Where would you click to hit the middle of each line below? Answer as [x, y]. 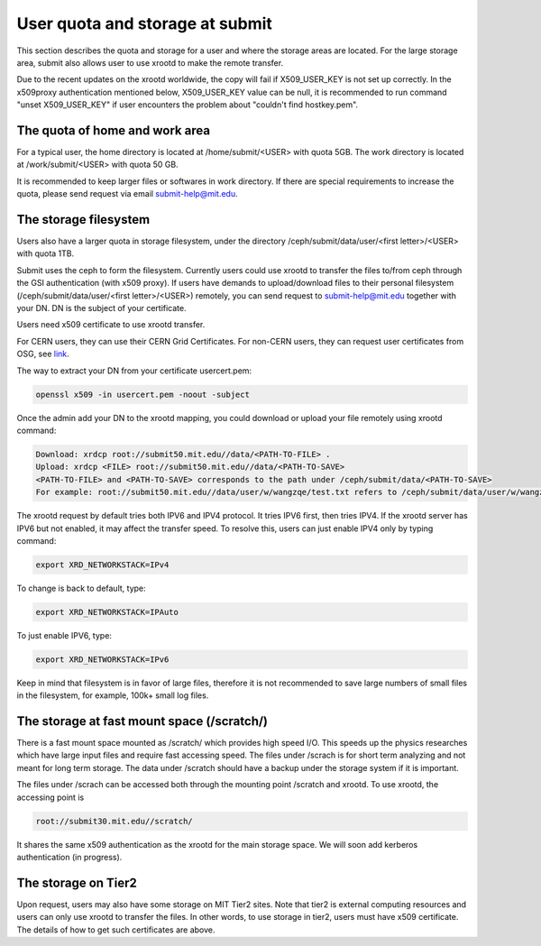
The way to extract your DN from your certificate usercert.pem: [134, 371]
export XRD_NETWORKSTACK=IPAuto [107, 612]
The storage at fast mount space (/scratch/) [142, 721]
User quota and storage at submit [144, 23]
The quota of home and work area [114, 130]
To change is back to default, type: [81, 588]
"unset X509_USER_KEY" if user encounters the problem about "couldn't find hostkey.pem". [188, 105]
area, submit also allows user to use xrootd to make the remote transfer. [150, 62]
